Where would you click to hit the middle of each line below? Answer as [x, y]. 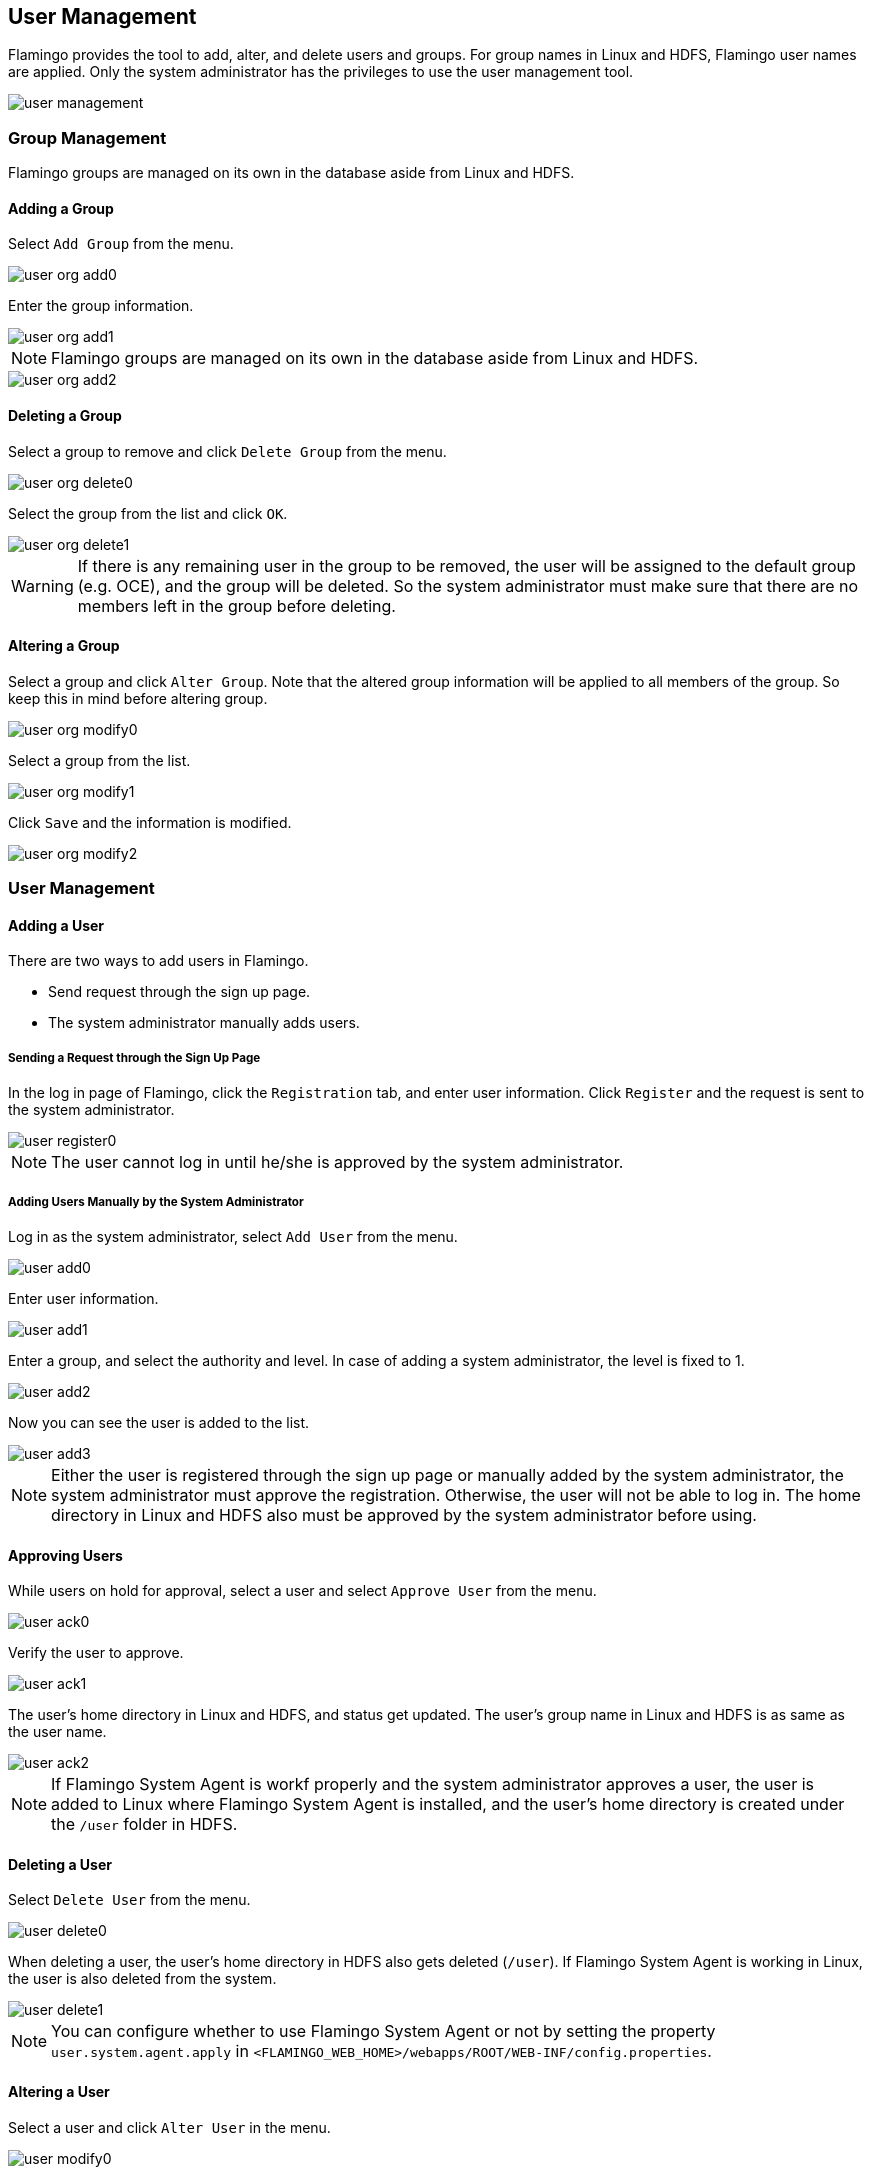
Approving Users [65, 1555]
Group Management [87, 137]
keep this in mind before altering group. [138, 698]
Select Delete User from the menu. [129, 1900]
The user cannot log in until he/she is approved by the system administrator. [337, 1162]
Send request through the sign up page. [179, 992]
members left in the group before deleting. [236, 605]
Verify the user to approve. [96, 1653]
